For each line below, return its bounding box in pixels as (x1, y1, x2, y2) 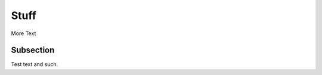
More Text (11, 30, 36, 37)
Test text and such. (11, 61, 58, 68)
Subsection (11, 45, 55, 55)
